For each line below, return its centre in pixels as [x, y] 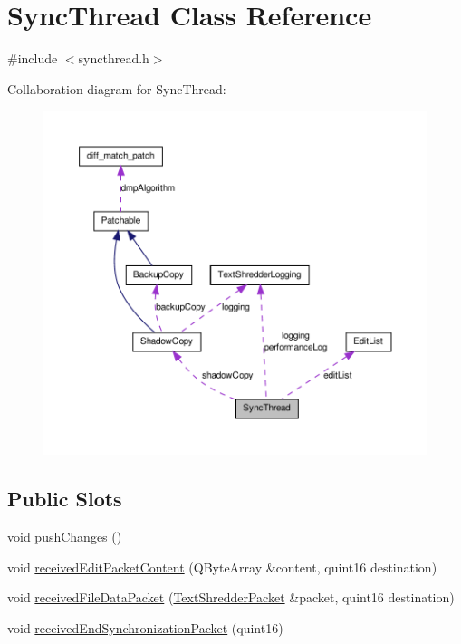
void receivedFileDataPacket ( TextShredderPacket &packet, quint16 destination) [231, 597]
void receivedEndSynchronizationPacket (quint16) [145, 627]
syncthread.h [114, 58]
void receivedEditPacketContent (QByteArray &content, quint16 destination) [222, 567]
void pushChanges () [65, 537]
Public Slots [65, 499]
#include [33, 58]
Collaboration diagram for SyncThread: [117, 88]
